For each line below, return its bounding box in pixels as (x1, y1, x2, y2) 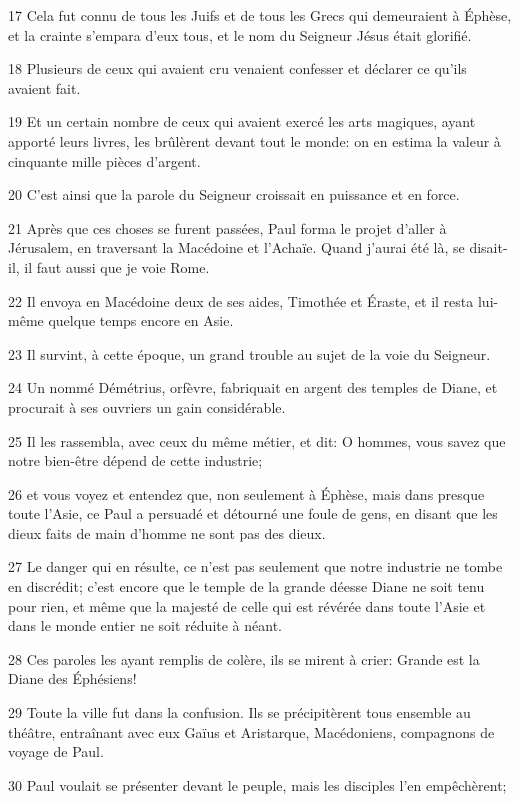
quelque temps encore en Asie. (48, 310, 234, 331)
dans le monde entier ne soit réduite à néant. (8, 615, 282, 636)
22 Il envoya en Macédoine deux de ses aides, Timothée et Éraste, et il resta (8, 290, 474, 311)
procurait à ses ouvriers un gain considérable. (8, 396, 286, 417)
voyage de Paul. (8, 741, 104, 762)
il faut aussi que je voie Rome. (24, 256, 210, 277)
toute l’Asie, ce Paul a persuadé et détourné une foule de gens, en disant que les (8, 503, 498, 524)
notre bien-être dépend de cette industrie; (8, 450, 263, 471)
